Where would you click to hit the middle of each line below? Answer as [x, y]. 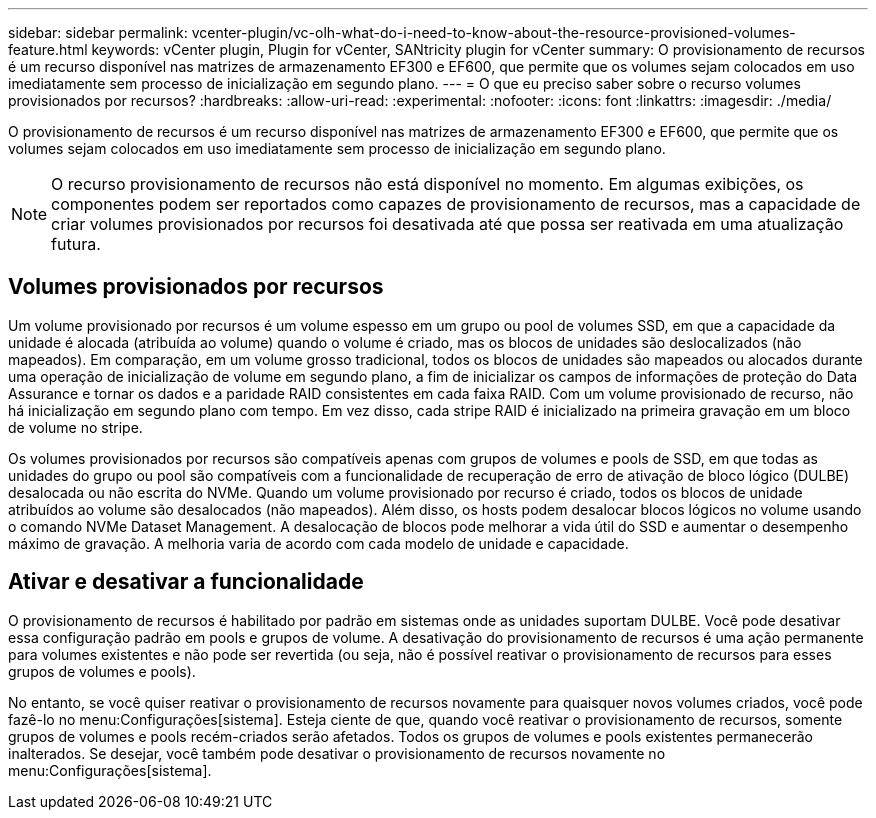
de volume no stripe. [75, 427]
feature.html [48, 49]
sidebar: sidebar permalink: [98, 32]
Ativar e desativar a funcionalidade [186, 582]
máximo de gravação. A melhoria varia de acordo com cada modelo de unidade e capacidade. [318, 543]
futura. [76, 244]
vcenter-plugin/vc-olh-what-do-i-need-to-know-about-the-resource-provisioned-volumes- [493, 32]
